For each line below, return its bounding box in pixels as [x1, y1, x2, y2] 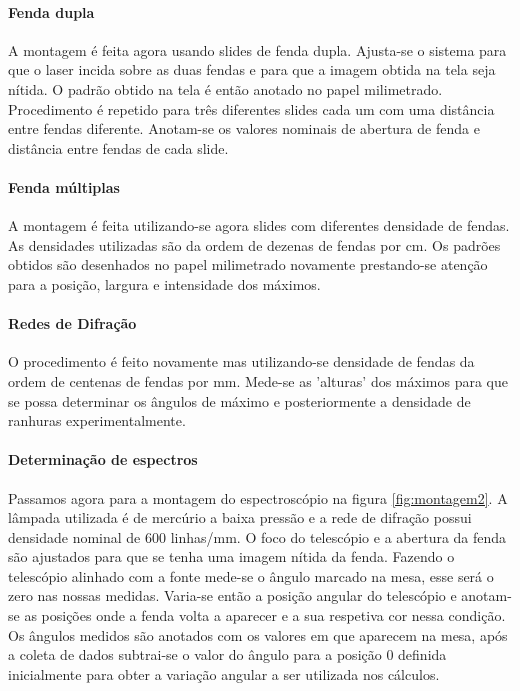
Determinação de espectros [8, 449, 198, 470]
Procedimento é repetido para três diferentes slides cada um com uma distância [8, 98, 495, 119]
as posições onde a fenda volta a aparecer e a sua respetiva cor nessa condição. [24, 605, 506, 626]
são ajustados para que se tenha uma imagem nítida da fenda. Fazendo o [8, 546, 455, 567]
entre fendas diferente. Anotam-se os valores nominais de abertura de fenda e [8, 118, 480, 139]
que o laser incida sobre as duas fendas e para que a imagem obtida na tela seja [8, 59, 496, 80]
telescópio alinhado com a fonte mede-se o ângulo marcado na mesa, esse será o [8, 565, 494, 586]
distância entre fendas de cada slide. [8, 137, 229, 158]
